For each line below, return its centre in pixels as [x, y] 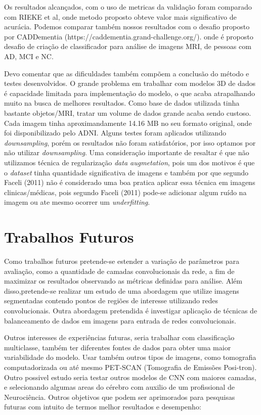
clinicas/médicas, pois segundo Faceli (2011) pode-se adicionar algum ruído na [125, 192]
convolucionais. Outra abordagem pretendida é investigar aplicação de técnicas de [131, 310]
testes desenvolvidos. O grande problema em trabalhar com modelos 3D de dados [130, 83]
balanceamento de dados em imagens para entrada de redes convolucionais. [120, 320]
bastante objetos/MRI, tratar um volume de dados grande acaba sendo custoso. [128, 112]
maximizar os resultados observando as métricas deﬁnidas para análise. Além [123, 281]
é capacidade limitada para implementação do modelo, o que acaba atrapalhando [129, 93]
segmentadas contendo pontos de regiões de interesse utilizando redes [111, 301]
